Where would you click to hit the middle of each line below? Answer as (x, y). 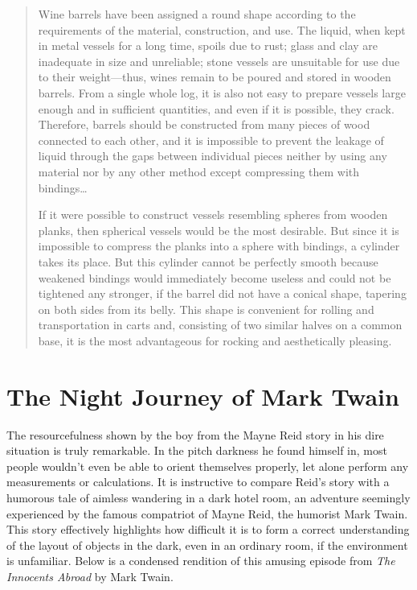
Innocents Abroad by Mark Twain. (90, 576)
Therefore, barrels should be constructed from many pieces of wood (204, 124)
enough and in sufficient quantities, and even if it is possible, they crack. (216, 108)
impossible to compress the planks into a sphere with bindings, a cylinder (219, 246)
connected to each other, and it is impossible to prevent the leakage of (211, 140)
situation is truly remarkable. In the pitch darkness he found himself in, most (197, 450)
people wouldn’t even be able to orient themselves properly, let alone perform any (208, 466)
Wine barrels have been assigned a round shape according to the (197, 14)
